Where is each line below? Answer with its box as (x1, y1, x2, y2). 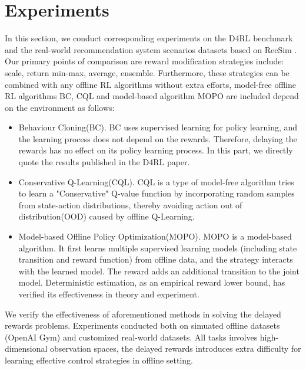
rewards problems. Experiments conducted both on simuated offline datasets (5, 319, 280, 332)
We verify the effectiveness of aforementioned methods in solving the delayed (5, 307, 281, 320)
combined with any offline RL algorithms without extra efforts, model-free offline (5, 78, 296, 90)
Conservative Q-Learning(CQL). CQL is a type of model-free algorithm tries (18, 175, 294, 188)
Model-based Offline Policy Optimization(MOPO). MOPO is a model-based (18, 230, 292, 243)
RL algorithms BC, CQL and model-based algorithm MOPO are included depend (5, 90, 299, 102)
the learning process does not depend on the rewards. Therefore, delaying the (18, 132, 297, 145)
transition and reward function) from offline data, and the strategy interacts (18, 253, 293, 266)
